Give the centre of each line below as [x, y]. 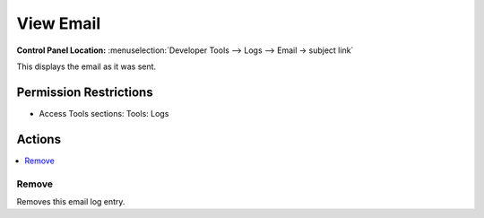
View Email [59, 23]
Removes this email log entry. [71, 201]
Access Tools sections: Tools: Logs [104, 113]
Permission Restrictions [85, 92]
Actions [39, 139]
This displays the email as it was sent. [86, 66]
